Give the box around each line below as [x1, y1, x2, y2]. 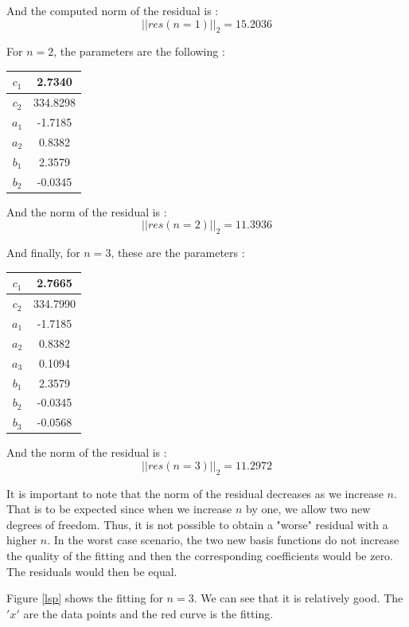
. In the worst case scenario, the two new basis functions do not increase [47, 532, 399, 548]
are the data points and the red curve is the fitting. [23, 605, 274, 621]
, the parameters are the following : [53, 43, 225, 60]
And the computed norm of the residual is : [6, 2, 219, 18]
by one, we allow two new [246, 500, 371, 517]
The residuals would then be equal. [6, 563, 177, 579]
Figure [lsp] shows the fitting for [6, 590, 163, 606]
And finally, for [6, 244, 80, 261]
